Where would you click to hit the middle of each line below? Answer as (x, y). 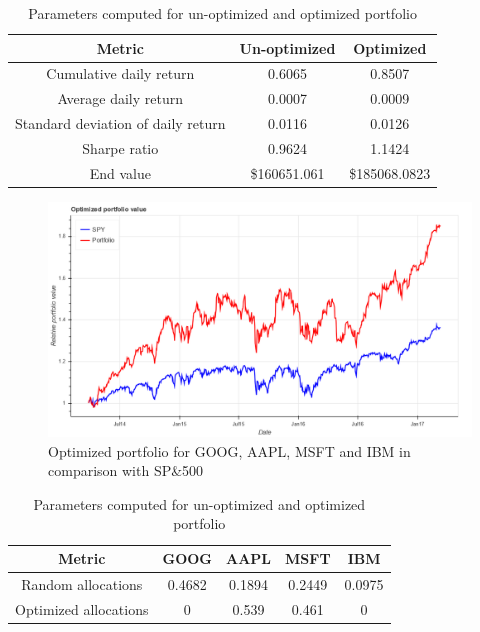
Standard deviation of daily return (120, 123)
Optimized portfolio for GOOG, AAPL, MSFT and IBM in (229, 450)
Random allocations (82, 583)
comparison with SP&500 (126, 470)
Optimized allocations (82, 608)
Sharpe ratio (120, 147)
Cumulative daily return (120, 73)
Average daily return (120, 98)
